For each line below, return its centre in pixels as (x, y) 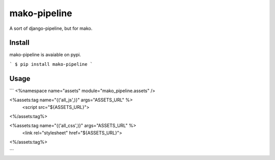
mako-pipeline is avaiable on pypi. (45, 55)
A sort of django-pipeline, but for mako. (51, 28)
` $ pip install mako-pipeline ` (51, 64)
